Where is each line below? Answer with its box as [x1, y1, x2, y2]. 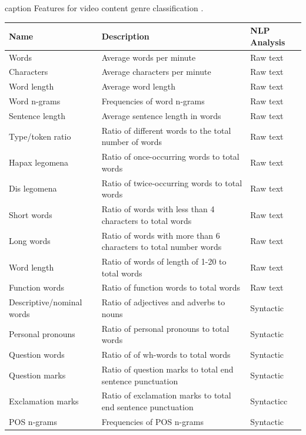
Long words [9, 235, 51, 247]
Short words [9, 208, 52, 220]
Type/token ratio [9, 130, 71, 142]
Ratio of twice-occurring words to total [101, 176, 242, 189]
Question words [9, 348, 65, 361]
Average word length [101, 80, 175, 93]
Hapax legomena [9, 156, 69, 168]
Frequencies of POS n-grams [101, 415, 204, 427]
